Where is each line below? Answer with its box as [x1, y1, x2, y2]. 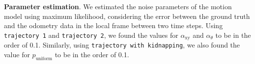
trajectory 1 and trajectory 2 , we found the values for [4, 30, 178, 40]
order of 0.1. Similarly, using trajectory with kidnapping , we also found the [4, 40, 240, 50]
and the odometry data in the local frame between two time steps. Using [4, 20, 223, 31]
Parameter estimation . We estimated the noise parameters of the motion [4, 1, 232, 11]
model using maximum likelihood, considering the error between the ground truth [4, 11, 250, 21]
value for [4, 49, 30, 59]
